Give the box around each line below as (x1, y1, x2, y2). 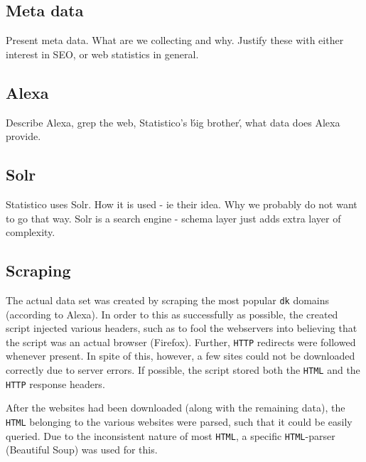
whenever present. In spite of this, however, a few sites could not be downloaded (6, 348, 355, 363)
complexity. (6, 225, 55, 240)
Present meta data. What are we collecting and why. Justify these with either (6, 33, 344, 48)
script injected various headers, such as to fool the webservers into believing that (6, 321, 357, 335)
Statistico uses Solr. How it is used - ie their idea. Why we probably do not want (6, 196, 357, 211)
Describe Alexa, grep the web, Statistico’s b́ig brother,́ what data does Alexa (6, 114, 340, 129)
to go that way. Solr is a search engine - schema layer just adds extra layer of (6, 210, 341, 225)
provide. (6, 129, 41, 144)
